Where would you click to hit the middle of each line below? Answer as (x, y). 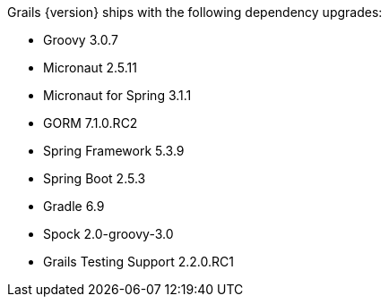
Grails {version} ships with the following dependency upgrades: (195, 12)
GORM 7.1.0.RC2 (91, 123)
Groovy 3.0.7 (81, 40)
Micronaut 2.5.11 (90, 68)
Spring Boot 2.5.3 (95, 178)
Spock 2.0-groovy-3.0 (108, 234)
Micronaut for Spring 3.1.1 (117, 95)
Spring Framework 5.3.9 (114, 151)
